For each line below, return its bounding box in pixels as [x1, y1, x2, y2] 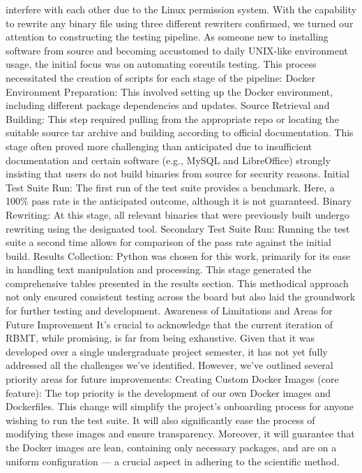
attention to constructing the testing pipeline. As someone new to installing [6, 29, 329, 44]
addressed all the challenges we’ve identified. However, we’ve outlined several [6, 358, 333, 372]
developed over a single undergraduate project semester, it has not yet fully [6, 344, 328, 358]
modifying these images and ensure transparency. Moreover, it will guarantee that [6, 426, 355, 441]
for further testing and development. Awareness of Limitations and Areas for [6, 303, 333, 318]
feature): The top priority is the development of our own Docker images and [6, 385, 331, 400]
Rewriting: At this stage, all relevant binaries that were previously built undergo [6, 207, 349, 221]
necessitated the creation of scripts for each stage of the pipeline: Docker [6, 70, 316, 85]
